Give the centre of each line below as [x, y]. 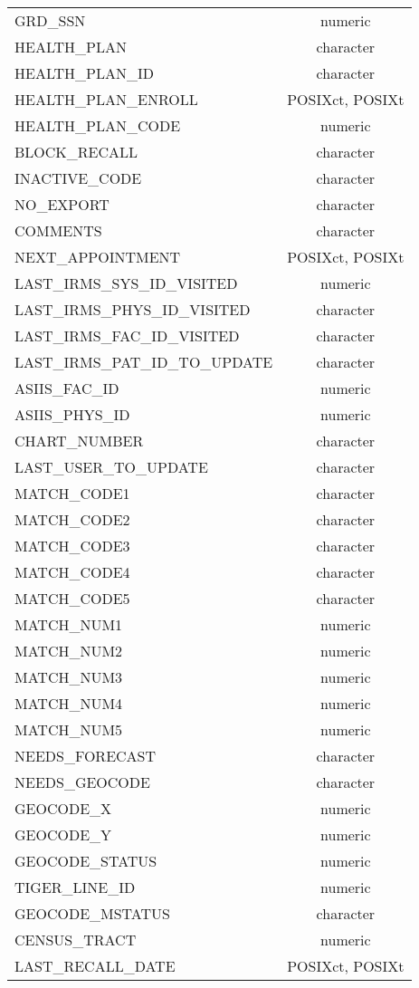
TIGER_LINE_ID [75, 887]
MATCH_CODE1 [72, 493]
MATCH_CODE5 [72, 598]
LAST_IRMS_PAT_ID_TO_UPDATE [144, 362]
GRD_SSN [50, 20]
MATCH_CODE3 [72, 546]
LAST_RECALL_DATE [95, 966]
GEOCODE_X [63, 808]
